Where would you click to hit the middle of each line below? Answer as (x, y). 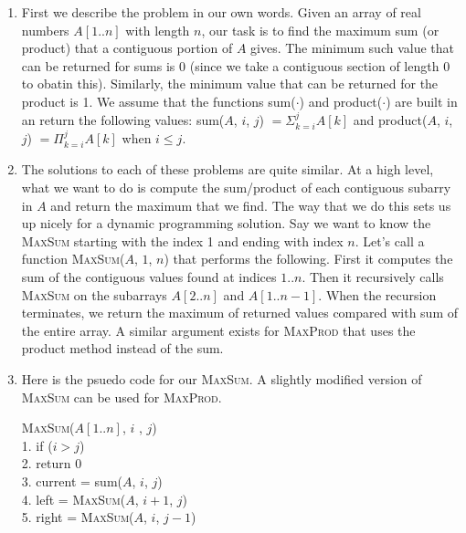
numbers (45, 30)
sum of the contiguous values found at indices (149, 276)
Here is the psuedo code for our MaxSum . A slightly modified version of (222, 378)
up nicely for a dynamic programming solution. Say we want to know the (226, 223)
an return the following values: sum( (123, 119)
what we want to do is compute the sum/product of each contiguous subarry (236, 187)
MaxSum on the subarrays (94, 294)
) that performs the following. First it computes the (308, 259)
